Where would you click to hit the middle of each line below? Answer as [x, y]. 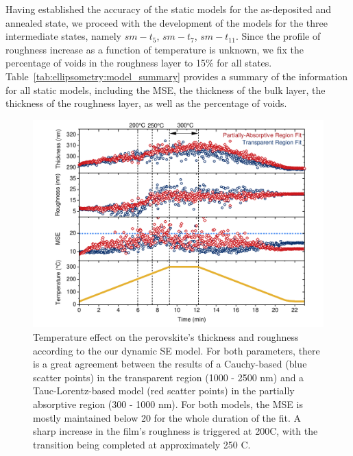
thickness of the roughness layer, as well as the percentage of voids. [146, 103]
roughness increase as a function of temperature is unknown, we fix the [155, 49]
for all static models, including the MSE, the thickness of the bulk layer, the [166, 89]
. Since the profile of [278, 36]
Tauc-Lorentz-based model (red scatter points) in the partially [164, 391]
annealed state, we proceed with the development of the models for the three [167, 22]
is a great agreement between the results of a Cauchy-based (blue [170, 364]
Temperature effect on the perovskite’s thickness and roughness [166, 337]
